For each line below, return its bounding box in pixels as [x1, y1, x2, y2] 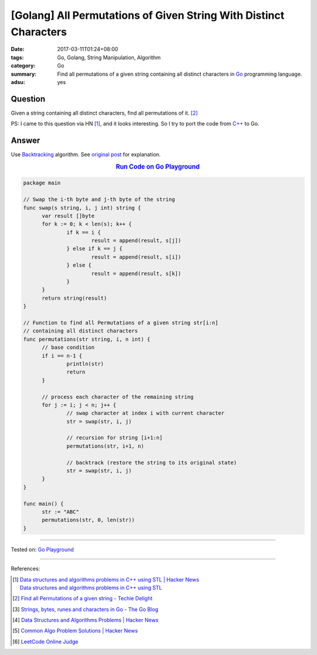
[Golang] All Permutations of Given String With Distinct [11, 9, 285, 22]
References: [11, 565, 41, 572]
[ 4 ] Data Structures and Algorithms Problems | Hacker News [12, 617, 158, 624]
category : [11, 62, 36, 69]
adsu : [11, 78, 26, 85]
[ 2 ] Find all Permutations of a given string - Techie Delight [12, 595, 153, 602]
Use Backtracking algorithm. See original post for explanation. [11, 151, 161, 158]
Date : [11, 46, 25, 53]
